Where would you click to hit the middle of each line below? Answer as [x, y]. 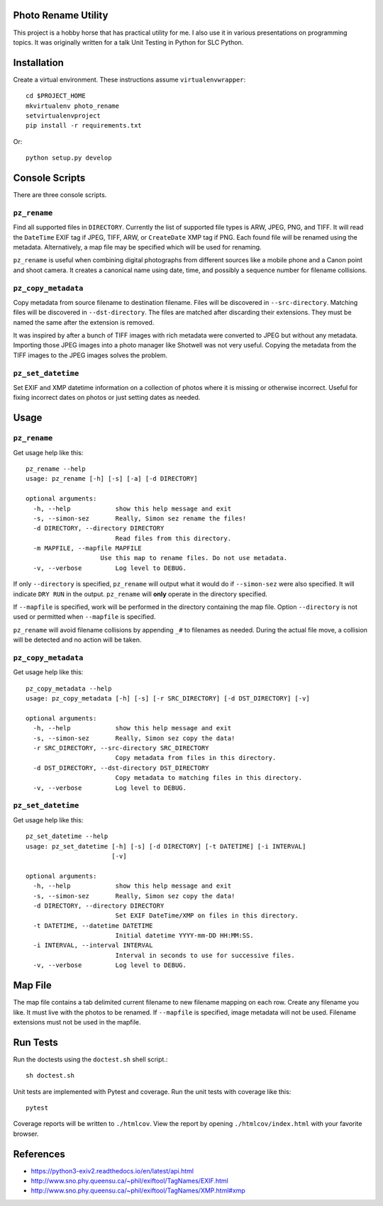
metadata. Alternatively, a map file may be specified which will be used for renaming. [137, 247]
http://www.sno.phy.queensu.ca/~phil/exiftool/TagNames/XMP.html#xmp [138, 1190]
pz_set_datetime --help [67, 836]
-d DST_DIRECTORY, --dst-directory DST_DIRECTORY [121, 768]
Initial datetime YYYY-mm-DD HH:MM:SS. [185, 936]
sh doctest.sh [50, 1076]
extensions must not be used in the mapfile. [77, 1022]
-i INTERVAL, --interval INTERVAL [93, 945]
